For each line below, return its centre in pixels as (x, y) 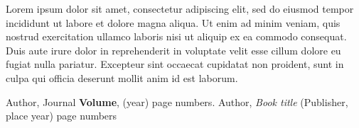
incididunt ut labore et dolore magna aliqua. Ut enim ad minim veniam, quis (173, 22)
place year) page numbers (61, 116)
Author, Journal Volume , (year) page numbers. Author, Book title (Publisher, (177, 101)
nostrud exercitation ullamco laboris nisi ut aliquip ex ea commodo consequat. (176, 36)
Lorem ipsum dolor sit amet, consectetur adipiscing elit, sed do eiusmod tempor (180, 8)
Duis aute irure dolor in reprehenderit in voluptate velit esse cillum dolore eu (173, 50)
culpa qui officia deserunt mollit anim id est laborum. (122, 77)
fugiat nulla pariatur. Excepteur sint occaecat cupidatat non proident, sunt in (175, 64)
